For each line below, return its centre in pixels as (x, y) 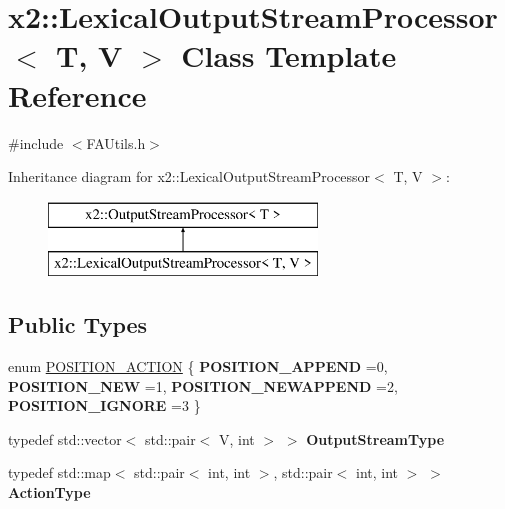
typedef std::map (59, 472)
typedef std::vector (65, 438)
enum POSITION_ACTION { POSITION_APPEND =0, (198, 366)
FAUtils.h (116, 142)
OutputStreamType (375, 438)
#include (36, 142)
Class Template (289, 55)
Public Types (78, 324)
